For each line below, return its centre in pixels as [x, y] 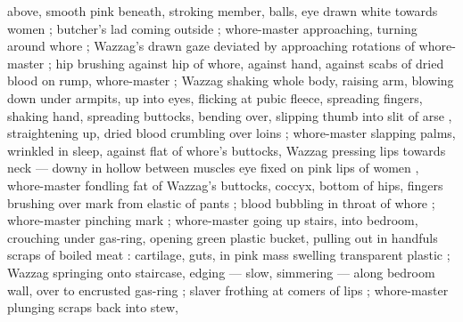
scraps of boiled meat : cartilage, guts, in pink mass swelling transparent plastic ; [229, 255]
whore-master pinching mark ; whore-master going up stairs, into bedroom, [213, 220]
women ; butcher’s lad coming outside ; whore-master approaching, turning [212, 28]
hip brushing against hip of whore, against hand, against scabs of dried [250, 63]
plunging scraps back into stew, [93, 307]
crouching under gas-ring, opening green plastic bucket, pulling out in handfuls [223, 237]
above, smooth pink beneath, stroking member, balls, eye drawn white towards [223, 11]
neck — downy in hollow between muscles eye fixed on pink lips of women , [213, 168]
